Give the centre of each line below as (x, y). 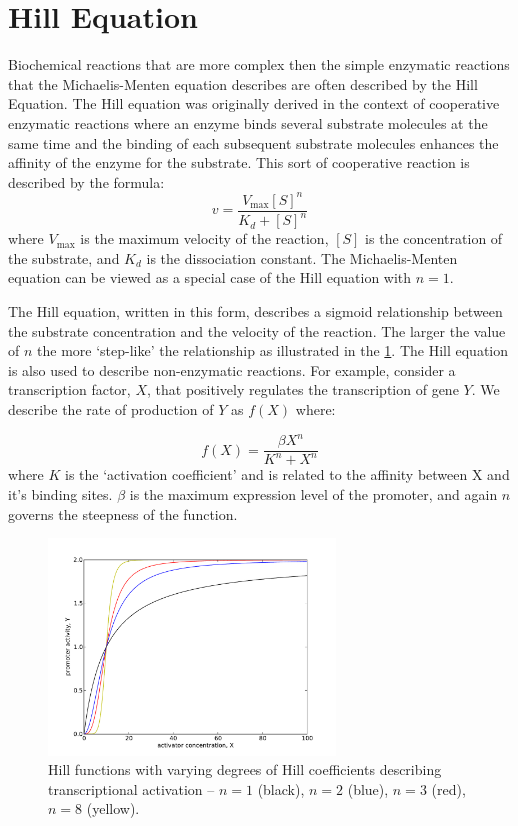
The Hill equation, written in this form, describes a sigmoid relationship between (255, 310)
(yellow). (113, 808)
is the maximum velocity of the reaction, (204, 238)
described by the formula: (86, 181)
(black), (281, 788)
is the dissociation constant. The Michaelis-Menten (302, 257)
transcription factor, (69, 389)
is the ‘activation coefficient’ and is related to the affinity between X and (287, 474)
